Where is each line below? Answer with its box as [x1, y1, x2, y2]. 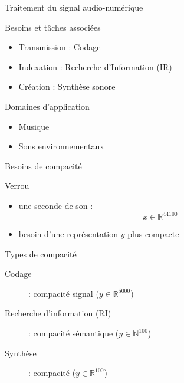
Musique [18, 120, 50, 132]
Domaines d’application [5, 100, 90, 112]
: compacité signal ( [28, 287, 99, 299]
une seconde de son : [18, 199, 93, 211]
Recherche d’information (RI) [5, 307, 111, 319]
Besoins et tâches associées [5, 21, 101, 33]
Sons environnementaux [18, 140, 104, 152]
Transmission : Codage [18, 41, 101, 53]
